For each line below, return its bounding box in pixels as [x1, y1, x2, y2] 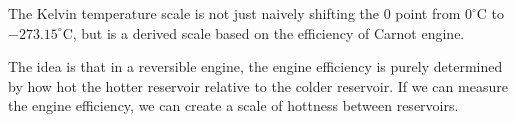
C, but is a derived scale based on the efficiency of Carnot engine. [62, 22, 465, 43]
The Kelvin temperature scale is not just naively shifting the [8, 3, 379, 23]
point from [395, 3, 461, 23]
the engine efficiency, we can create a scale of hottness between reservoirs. [8, 95, 459, 116]
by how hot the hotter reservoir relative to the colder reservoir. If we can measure [8, 75, 508, 96]
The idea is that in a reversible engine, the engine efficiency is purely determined [8, 56, 503, 77]
